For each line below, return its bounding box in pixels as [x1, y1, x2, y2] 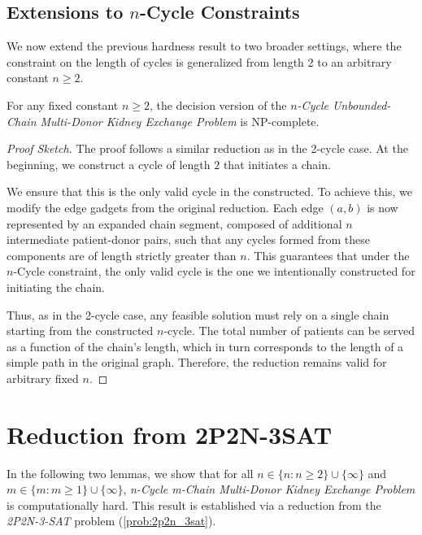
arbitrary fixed [7, 369, 79, 386]
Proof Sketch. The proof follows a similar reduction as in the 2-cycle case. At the [7, 140, 408, 157]
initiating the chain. [7, 278, 105, 295]
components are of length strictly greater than [7, 246, 237, 263]
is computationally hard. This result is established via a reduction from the [7, 496, 381, 513]
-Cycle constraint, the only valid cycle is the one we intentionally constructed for [13, 263, 415, 280]
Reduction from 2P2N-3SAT [7, 417, 333, 450]
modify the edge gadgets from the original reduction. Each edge [7, 198, 324, 215]
